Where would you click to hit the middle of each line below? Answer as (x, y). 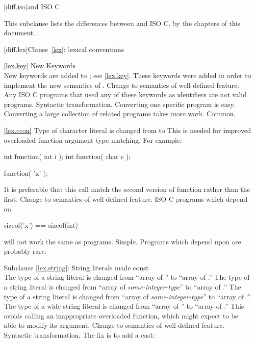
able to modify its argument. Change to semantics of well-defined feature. (114, 325)
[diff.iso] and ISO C (32, 6)
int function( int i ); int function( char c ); (67, 156)
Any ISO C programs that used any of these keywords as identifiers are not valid (125, 94)
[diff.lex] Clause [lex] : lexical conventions (64, 49)
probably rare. (25, 251)
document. (20, 33)
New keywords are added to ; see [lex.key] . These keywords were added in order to (127, 75)
